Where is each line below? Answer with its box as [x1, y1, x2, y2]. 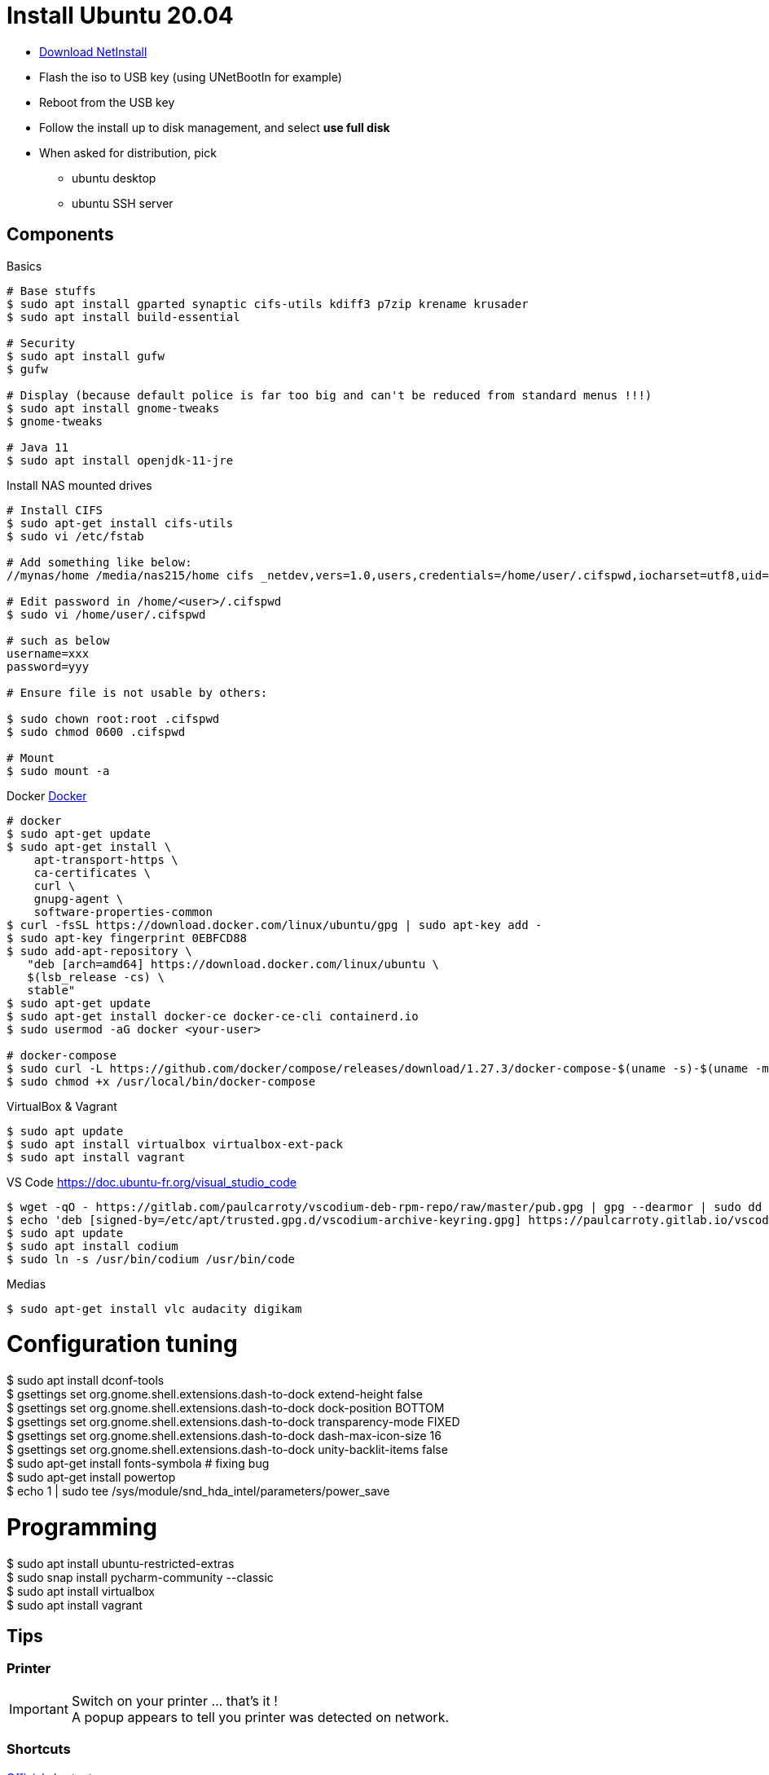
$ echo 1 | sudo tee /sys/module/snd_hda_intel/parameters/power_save [7, 1484, 390, 1499]
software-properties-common [33, 905, 213, 918]
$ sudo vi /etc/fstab [7, 529, 144, 543]
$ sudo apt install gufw [7, 349, 165, 363]
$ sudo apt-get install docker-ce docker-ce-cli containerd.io [7, 1009, 419, 1023]
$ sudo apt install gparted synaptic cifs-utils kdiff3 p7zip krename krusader [7, 297, 529, 311]
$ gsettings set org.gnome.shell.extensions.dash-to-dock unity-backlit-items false [7, 1442, 448, 1457]
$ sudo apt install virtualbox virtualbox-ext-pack [7, 1137, 344, 1151]
